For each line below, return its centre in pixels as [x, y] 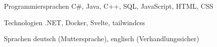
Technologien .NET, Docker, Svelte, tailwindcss [74, 22]
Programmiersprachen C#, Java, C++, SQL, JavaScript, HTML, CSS [109, 6]
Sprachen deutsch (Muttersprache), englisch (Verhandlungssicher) [102, 39]
